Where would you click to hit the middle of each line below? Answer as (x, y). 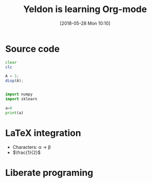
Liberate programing (49, 173)
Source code (32, 49)
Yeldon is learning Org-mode (85, 9)
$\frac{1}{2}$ (27, 152)
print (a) (14, 113)
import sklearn (21, 99)
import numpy (19, 94)
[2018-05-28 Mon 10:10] (85, 23)
